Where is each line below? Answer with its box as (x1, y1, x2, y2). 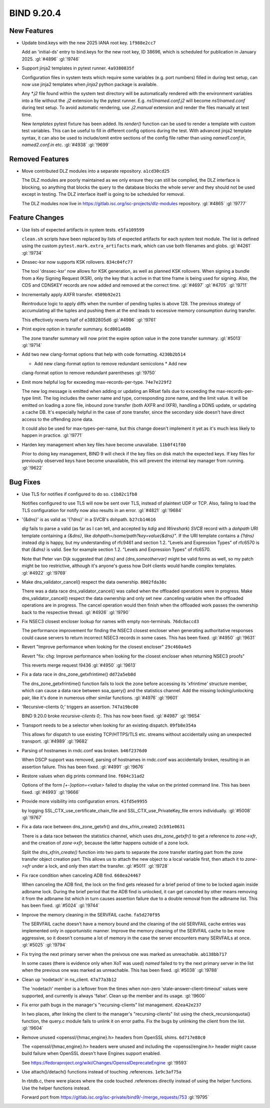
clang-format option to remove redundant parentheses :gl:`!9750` (21, 370, 156, 376)
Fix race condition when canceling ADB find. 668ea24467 (21, 872, 141, 878)
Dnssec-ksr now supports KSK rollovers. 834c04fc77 (21, 259, 133, 265)
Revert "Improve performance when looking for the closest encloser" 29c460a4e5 (21, 644, 192, 650)
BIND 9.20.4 (9, 8, 61, 19)
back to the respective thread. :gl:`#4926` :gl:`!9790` (21, 609, 130, 615)
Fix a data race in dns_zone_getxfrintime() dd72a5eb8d (21, 671, 136, 678)
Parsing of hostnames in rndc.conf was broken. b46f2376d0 (21, 747, 147, 753)
